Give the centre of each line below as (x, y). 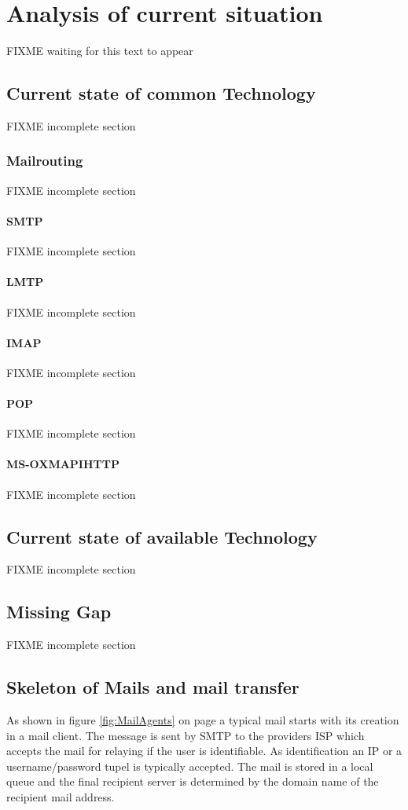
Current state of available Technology (162, 536)
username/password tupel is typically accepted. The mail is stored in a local (190, 766)
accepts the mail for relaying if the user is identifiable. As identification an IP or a (204, 751)
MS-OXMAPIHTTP (63, 464)
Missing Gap (59, 612)
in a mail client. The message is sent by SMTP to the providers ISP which (186, 735)
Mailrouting (45, 161)
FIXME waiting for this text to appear (100, 51)
